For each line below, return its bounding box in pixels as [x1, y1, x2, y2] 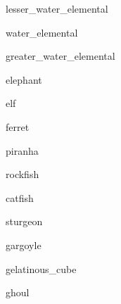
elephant [6, 72, 42, 87]
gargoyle [6, 237, 42, 252]
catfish [6, 190, 34, 205]
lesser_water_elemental [6, 1, 108, 15]
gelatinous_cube [6, 261, 77, 276]
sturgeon [6, 214, 43, 229]
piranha [6, 143, 39, 158]
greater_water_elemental [6, 49, 115, 63]
